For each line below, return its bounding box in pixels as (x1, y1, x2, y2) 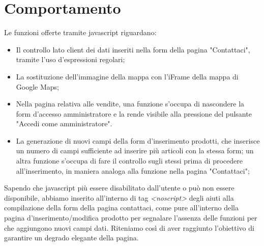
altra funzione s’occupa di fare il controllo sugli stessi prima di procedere (16, 155, 243, 166)
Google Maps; (16, 81, 59, 92)
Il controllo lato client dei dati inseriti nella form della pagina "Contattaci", (16, 44, 250, 54)
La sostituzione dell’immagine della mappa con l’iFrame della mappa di (16, 71, 239, 81)
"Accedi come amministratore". (16, 118, 112, 129)
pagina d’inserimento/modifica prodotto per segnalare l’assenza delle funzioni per (4, 212, 257, 223)
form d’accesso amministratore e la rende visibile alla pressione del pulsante (16, 108, 252, 119)
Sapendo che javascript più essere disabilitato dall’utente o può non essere (4, 182, 234, 193)
